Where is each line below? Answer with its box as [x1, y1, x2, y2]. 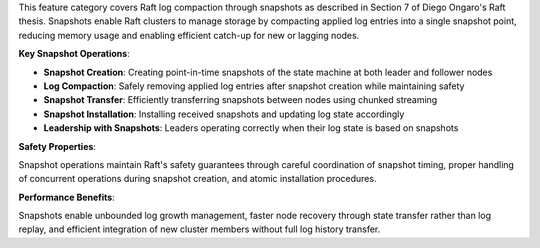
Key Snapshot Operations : [18, 48, 130, 60]
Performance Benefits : [18, 191, 115, 203]
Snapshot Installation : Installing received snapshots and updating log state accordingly [43, 108, 405, 120]
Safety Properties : [18, 140, 97, 152]
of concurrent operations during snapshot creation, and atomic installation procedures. [18, 173, 377, 185]
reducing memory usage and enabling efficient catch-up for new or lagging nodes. [18, 29, 360, 41]
